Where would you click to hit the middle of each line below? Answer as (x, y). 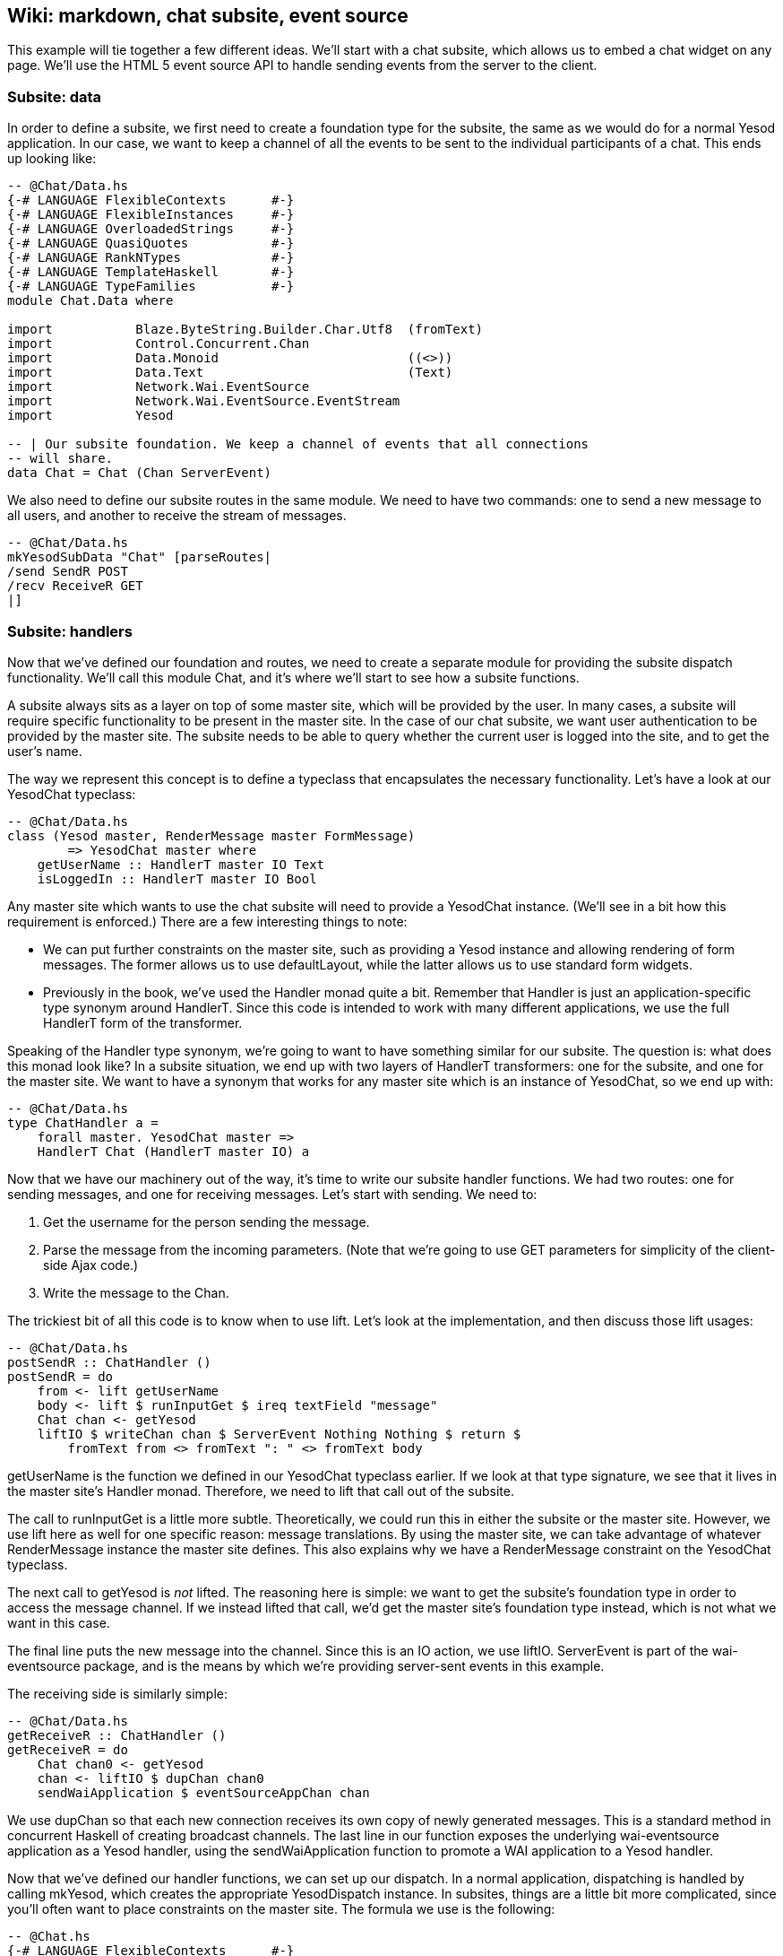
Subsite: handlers (70, 631)
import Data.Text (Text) (230, 373)
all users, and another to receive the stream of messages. (177, 516)
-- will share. (60, 459)
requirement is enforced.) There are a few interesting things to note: (207, 921)
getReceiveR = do (68, 1749)
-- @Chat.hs (49, 1936)
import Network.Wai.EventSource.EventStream (204, 401)
